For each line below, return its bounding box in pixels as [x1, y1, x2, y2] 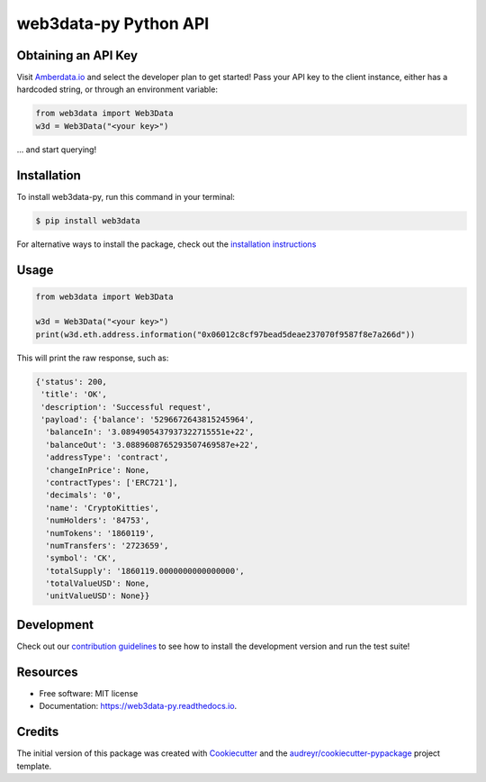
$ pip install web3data [35, 215, 141, 225]
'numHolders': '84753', [45, 515, 150, 526]
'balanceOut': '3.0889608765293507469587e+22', [45, 440, 259, 450]
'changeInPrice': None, [45, 465, 150, 475]
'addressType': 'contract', [45, 452, 169, 463]
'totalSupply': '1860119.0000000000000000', [45, 566, 245, 576]
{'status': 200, [35, 377, 108, 386]
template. [16, 760, 52, 771]
